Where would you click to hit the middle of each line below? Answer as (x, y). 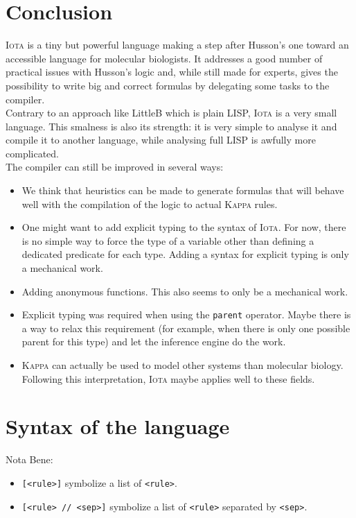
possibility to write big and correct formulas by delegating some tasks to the (168, 85)
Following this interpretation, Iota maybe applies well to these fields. (168, 378)
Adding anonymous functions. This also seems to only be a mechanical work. (185, 291)
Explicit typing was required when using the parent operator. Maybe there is (186, 314)
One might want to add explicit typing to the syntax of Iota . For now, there (184, 227)
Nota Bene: (29, 459)
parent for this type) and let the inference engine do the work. (154, 342)
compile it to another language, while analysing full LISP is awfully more (161, 140)
